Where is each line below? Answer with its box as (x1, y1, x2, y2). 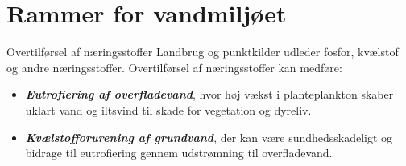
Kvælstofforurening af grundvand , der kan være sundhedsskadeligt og (25, 128, 393, 145)
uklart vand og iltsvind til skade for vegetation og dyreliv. (25, 101, 312, 118)
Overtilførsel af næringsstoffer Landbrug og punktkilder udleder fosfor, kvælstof (6, 43, 399, 60)
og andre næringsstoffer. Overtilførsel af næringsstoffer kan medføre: (6, 59, 342, 75)
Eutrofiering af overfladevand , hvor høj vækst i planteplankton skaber (25, 86, 394, 103)
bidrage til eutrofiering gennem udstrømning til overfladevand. (25, 144, 333, 161)
